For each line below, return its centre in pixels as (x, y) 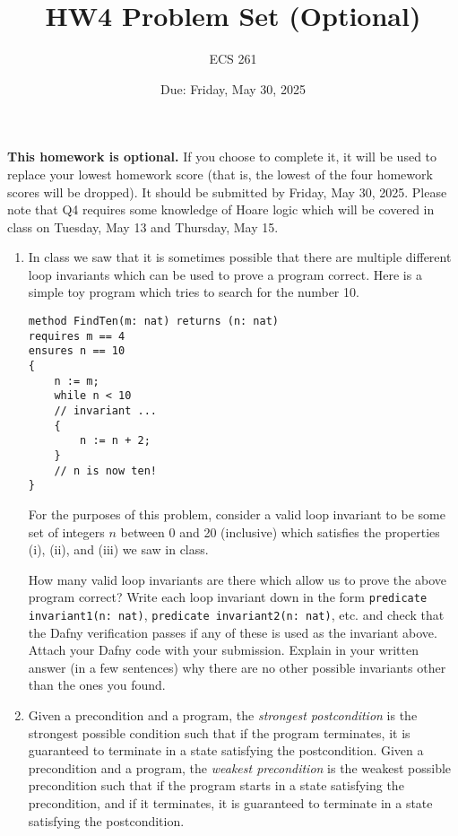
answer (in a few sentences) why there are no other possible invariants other (237, 667)
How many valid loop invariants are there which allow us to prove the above (237, 579)
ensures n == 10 (77, 351)
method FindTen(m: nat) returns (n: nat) (153, 322)
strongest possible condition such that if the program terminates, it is (219, 732)
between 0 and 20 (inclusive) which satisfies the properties (280, 531)
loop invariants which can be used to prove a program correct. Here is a (225, 274)
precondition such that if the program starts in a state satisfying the (216, 785)
